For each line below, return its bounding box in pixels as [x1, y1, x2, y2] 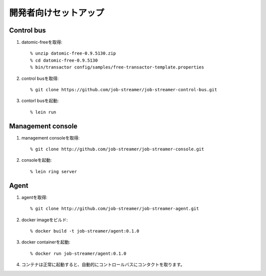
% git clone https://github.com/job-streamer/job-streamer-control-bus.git [30, 87, 217, 93]
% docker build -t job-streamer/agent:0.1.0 [30, 228, 140, 234]
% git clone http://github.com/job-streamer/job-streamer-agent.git [30, 206, 199, 211]
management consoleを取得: [21, 135, 80, 140]
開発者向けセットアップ [9, 7, 104, 18]
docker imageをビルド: [21, 217, 68, 223]
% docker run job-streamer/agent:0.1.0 [30, 250, 127, 256]
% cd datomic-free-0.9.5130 [30, 57, 98, 63]
